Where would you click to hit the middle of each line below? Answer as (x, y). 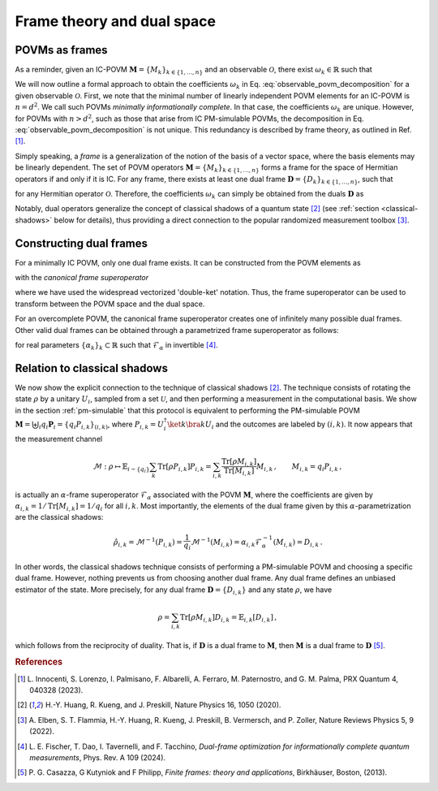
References (39, 662)
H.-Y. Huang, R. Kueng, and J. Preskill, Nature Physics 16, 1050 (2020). (163, 705)
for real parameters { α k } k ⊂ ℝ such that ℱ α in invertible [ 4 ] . (116, 346)
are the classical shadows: (59, 517)
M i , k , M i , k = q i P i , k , (299, 467)
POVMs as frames (62, 50)
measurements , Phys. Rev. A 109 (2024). (98, 758)
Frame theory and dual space (116, 21)
